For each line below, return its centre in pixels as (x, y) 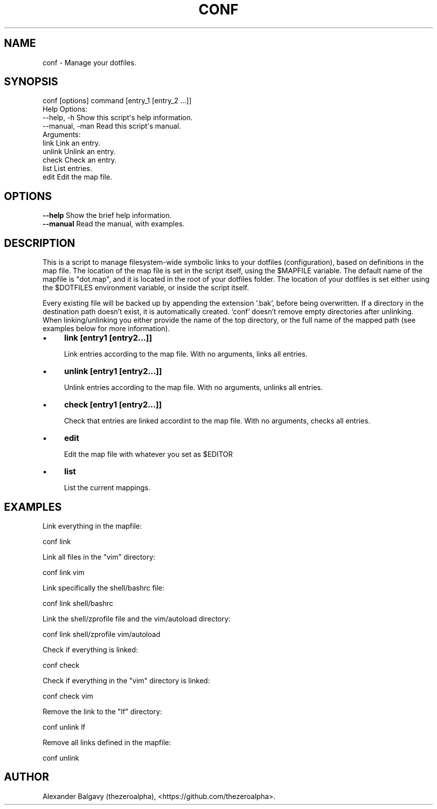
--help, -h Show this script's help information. (117, 118)
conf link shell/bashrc (78, 603)
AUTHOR (27, 777)
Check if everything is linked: (90, 649)
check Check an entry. (80, 160)
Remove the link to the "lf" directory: (102, 711)
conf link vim (64, 572)
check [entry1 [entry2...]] (113, 405)
